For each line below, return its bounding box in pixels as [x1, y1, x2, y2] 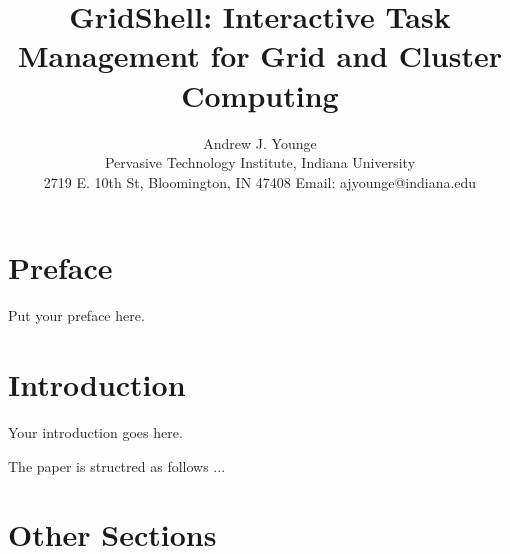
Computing [181, 74, 339, 115]
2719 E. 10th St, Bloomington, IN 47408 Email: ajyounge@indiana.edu [43, 171, 477, 192]
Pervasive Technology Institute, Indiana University [104, 152, 416, 173]
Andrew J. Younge [203, 132, 317, 153]
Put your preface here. [8, 305, 145, 326]
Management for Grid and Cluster [17, 35, 502, 76]
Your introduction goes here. [8, 421, 183, 442]
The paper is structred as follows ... [8, 455, 226, 476]
